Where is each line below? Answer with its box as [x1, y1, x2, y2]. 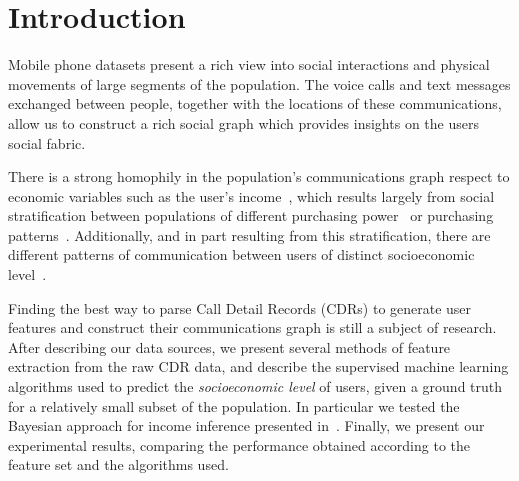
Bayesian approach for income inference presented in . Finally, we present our [8, 415, 485, 436]
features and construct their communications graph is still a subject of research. [8, 317, 497, 338]
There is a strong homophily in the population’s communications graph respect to [8, 166, 510, 187]
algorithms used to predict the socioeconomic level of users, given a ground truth [8, 376, 503, 397]
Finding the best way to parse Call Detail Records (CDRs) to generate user [8, 297, 472, 318]
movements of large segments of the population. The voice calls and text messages [8, 73, 511, 94]
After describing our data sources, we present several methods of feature [8, 336, 451, 357]
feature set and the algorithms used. [8, 454, 229, 475]
